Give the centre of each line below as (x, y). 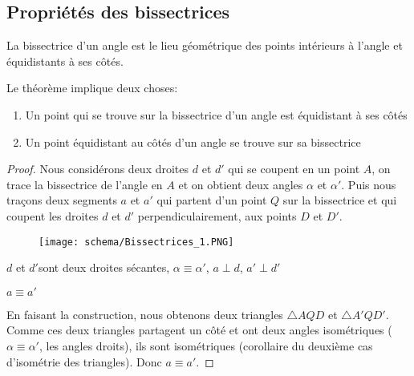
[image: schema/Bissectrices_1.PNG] (136, 242)
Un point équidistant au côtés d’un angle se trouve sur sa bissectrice (193, 142)
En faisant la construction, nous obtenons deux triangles (145, 314)
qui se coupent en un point (294, 169)
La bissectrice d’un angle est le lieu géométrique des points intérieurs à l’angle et (205, 45)
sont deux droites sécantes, (104, 267)
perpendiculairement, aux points (217, 215)
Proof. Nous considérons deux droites (98, 169)
